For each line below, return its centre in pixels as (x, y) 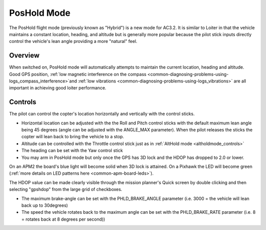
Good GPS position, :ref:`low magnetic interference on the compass (78, 74)
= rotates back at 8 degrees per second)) (63, 219)
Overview (24, 56)
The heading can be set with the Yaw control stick (72, 151)
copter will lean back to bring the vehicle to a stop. (73, 137)
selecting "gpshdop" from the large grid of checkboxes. (66, 190)
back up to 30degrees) (45, 205)
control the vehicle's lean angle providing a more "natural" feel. (73, 41)
